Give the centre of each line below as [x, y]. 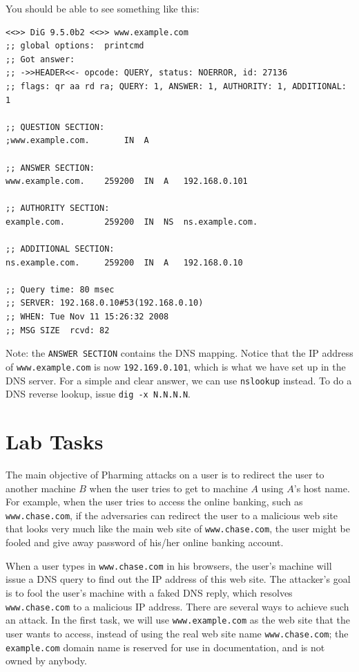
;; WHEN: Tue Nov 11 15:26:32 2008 [87, 317]
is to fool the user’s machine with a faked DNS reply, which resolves [149, 592]
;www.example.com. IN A [77, 141]
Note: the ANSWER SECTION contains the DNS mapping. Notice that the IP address [179, 353]
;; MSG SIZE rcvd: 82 [58, 330]
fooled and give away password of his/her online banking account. [145, 542]
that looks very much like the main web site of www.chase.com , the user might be [178, 529]
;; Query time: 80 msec [60, 289]
